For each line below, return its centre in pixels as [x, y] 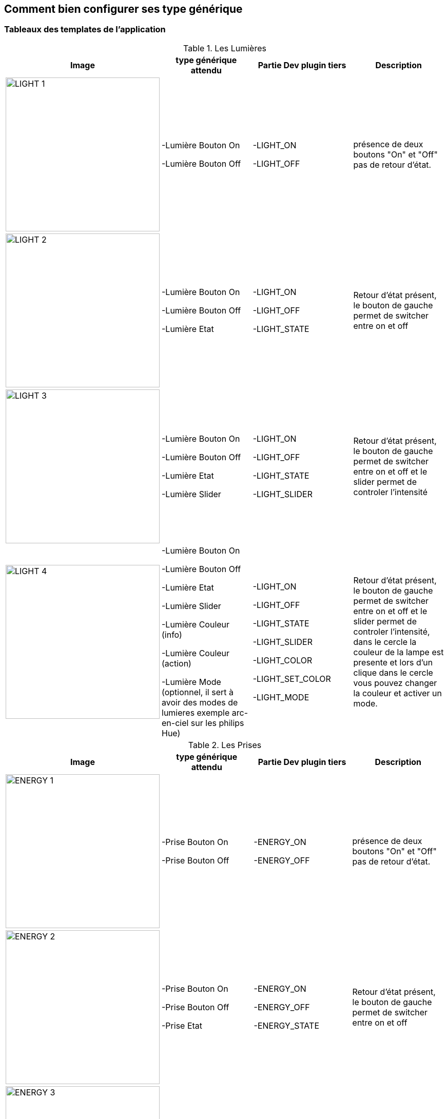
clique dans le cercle [393, 672]
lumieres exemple [196, 712]
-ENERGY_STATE [286, 1025]
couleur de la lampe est [398, 652]
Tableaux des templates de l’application [85, 30]
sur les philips [217, 723]
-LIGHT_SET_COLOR [292, 679]
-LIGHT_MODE [281, 697]
